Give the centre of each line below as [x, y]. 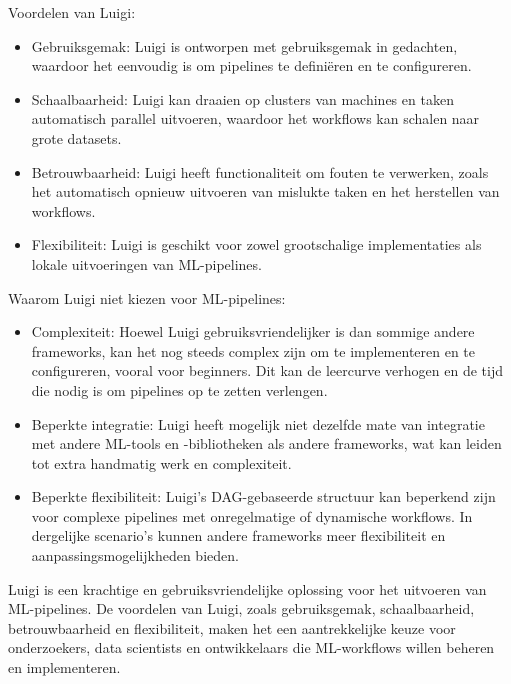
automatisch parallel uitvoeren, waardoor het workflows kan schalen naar [255, 118]
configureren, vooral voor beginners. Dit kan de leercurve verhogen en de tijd [267, 370]
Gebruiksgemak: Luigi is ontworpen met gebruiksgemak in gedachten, [244, 45]
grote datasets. [76, 137]
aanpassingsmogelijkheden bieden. [135, 555]
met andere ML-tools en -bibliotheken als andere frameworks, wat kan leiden [266, 443]
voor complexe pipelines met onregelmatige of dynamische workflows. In [252, 515]
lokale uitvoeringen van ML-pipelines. [146, 263]
